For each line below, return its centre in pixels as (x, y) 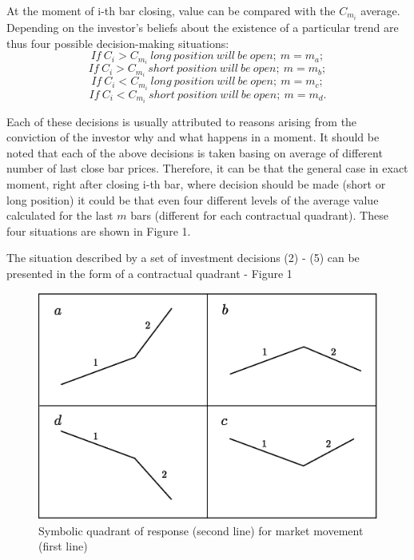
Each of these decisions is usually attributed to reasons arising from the (182, 121)
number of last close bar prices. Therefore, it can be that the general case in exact (207, 168)
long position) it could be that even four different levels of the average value (193, 199)
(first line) (63, 546)
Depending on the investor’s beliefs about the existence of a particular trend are (203, 28)
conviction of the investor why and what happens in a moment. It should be (193, 137)
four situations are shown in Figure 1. (99, 230)
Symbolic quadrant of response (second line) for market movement (201, 530)
